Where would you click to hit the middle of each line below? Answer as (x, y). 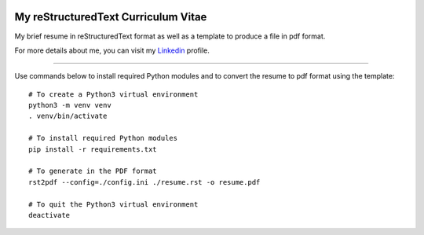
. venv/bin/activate (68, 116)
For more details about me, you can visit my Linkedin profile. (112, 50)
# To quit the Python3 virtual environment (113, 204)
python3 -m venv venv (70, 105)
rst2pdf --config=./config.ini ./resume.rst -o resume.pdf (144, 182)
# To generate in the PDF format (93, 171)
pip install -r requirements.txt (93, 149)
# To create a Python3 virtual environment (113, 94)
